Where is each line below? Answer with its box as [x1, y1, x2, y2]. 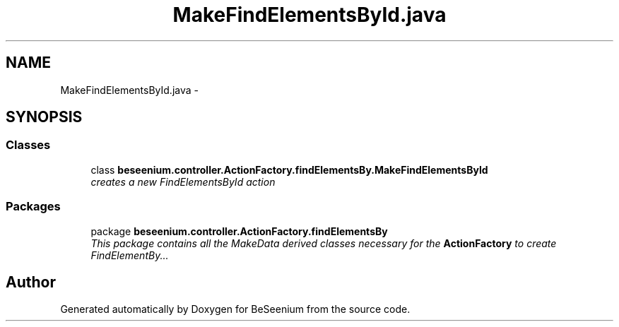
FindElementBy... [90, 249, 169, 261]
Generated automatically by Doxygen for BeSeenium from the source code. [60, 303, 411, 316]
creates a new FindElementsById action [90, 175, 276, 188]
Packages [6, 199, 61, 214]
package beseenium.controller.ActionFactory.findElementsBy [90, 225, 388, 237]
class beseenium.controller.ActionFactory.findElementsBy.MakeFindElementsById [90, 163, 488, 176]
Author [6, 273, 56, 291]
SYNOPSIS [6, 108, 83, 126]
